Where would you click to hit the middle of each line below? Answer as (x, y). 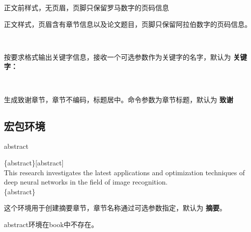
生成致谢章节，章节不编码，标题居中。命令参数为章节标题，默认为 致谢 (119, 99)
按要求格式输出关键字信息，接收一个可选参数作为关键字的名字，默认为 (117, 57)
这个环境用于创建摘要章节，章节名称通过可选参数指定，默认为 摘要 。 (115, 208)
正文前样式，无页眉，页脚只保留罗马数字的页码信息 (86, 7)
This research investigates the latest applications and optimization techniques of (125, 172)
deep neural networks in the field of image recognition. (86, 182)
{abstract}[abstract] (34, 162)
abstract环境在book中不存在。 (51, 224)
